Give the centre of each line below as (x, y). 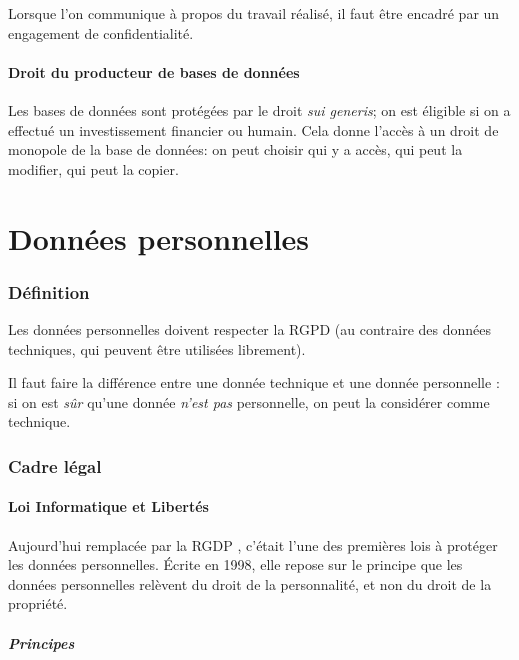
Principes (41, 642)
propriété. (38, 603)
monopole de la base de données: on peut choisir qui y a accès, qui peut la (235, 149)
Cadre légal (55, 465)
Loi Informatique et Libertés (108, 506)
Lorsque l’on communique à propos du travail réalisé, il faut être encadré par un (254, 13)
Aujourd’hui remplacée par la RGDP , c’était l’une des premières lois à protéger (253, 544)
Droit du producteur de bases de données (154, 71)
